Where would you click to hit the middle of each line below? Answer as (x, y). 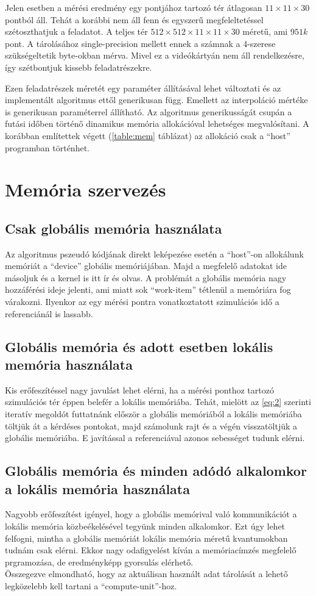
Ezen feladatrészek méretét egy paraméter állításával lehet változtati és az (143, 88)
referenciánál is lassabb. (49, 313)
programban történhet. (47, 147)
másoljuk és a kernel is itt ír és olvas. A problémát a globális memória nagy (146, 277)
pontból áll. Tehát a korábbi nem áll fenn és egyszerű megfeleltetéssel (134, 19)
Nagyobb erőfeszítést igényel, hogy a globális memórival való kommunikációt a (151, 514)
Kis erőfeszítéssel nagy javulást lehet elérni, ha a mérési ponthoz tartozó (139, 390)
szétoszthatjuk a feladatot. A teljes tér (76, 31)
